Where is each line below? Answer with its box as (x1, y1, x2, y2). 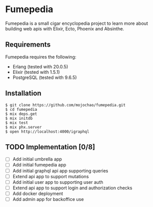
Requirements (5, 40, 51, 49)
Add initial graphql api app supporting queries (12, 168, 108, 174)
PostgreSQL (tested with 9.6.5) (12, 74, 77, 80)
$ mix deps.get (5, 111, 37, 116)
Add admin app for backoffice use (12, 196, 84, 202)
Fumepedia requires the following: (5, 54, 76, 60)
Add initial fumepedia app (12, 162, 67, 168)
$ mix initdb (5, 115, 33, 121)
